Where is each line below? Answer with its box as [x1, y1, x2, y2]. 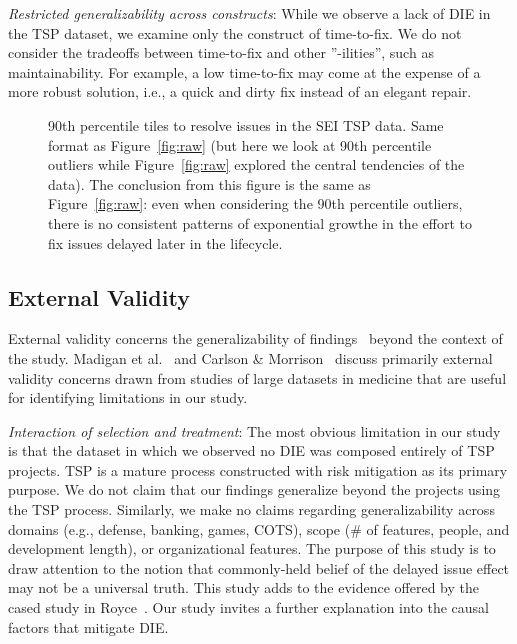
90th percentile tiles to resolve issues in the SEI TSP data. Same [48, 114, 444, 135]
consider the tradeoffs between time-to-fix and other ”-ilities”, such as [8, 42, 434, 63]
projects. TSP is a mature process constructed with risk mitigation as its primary [8, 459, 508, 480]
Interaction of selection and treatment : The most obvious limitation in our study [8, 420, 501, 441]
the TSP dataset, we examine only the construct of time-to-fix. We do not [8, 22, 462, 43]
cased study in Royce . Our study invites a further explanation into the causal [8, 597, 490, 618]
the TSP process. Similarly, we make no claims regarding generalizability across [8, 499, 495, 520]
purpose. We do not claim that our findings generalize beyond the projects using [8, 479, 501, 500]
